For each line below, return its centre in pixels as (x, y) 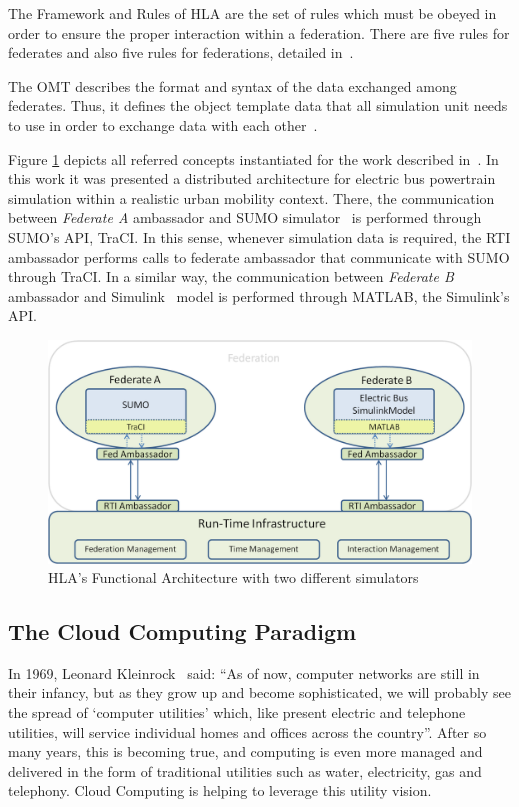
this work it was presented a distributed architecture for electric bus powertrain (252, 178)
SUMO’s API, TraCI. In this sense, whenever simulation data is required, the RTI (259, 236)
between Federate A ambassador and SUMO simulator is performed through (245, 217)
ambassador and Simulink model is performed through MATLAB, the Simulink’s (259, 295)
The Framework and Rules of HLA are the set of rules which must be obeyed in (252, 13)
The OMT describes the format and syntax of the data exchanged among (232, 85)
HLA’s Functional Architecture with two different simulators (233, 577)
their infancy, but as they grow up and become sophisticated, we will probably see (259, 692)
